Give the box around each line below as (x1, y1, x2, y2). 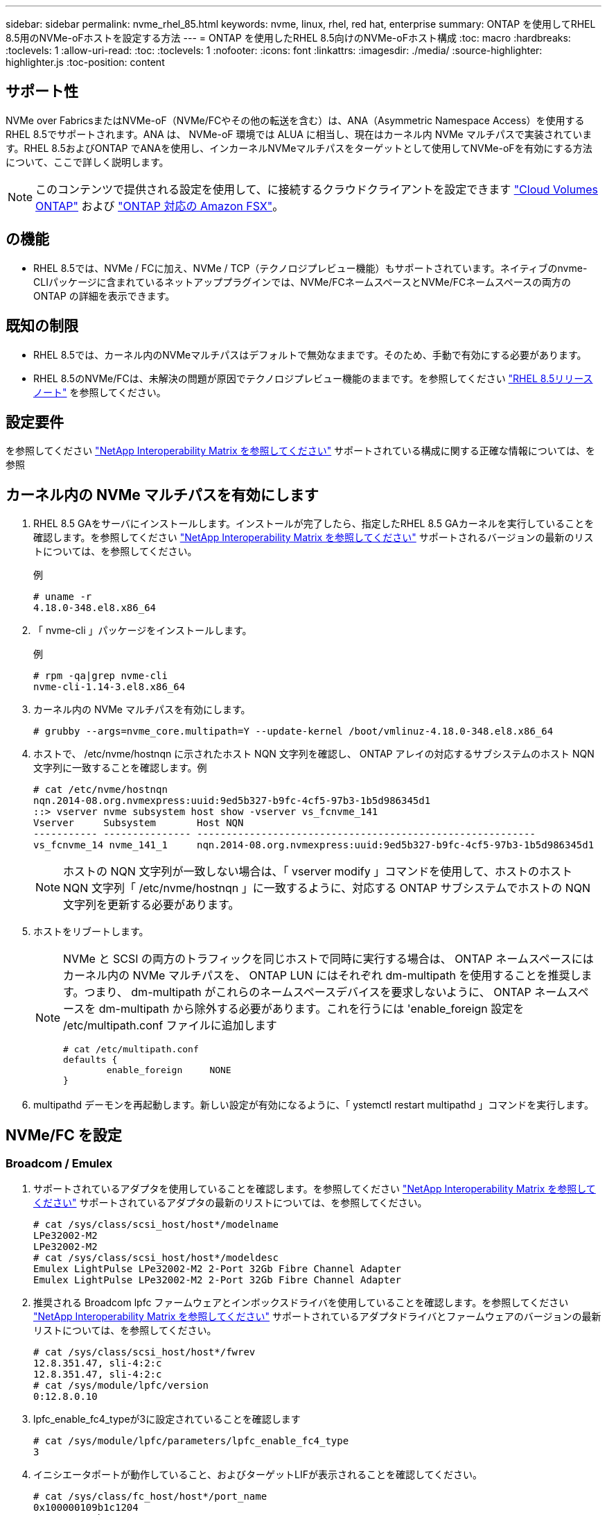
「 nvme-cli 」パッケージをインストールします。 (33, 624, 252, 637)
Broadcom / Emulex (6, 1156, 113, 1171)
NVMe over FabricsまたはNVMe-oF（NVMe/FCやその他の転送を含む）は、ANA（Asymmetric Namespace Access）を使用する (6, 114, 585, 126)
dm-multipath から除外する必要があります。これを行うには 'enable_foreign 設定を (98, 1002, 525, 1016)
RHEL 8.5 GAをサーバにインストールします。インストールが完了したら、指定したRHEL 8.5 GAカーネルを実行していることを (33, 517, 595, 530)
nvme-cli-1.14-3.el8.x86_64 (33, 681, 186, 693)
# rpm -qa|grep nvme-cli (33, 670, 168, 682)
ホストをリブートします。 (33, 925, 149, 938)
